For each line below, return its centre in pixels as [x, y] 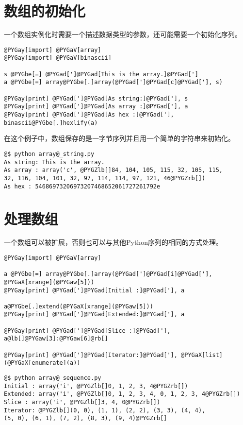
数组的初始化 [45, 11]
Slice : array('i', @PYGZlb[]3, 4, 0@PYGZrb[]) [82, 402]
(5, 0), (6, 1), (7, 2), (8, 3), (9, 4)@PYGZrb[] [86, 418]
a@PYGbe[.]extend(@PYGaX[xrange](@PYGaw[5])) [79, 306]
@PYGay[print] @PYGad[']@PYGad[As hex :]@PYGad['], [89, 114]
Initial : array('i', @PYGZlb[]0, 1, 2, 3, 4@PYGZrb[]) [96, 386]
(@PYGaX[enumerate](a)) [42, 363]
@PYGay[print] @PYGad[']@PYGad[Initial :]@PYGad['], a [94, 290]
